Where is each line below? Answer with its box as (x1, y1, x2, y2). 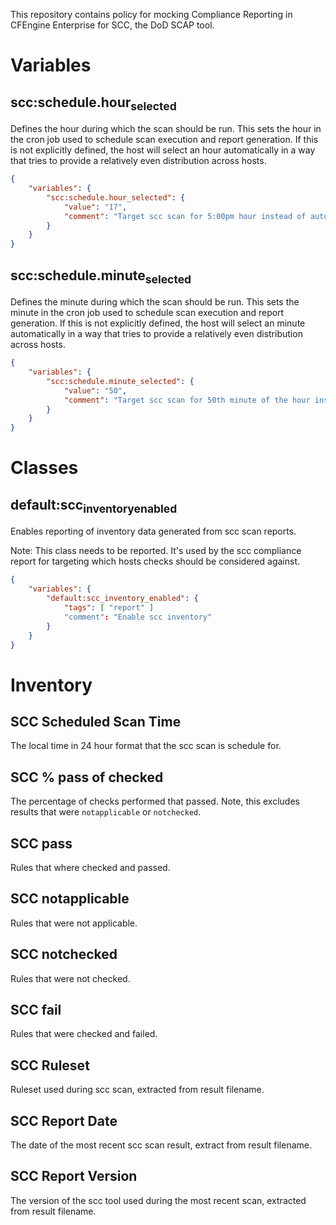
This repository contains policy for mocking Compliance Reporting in (10, 9, 293, 20)
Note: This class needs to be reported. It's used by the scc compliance (10, 545, 302, 557)
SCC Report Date (10, 1112, 118, 1129)
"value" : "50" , (63, 385, 128, 396)
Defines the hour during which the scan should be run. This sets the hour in (10, 123, 322, 135)
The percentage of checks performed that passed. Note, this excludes (10, 795, 300, 808)
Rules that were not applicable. (10, 917, 138, 929)
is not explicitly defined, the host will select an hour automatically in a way (10, 144, 316, 156)
